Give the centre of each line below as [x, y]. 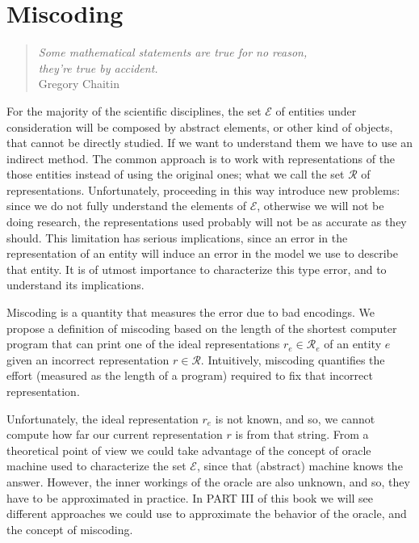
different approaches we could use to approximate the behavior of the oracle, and [207, 514]
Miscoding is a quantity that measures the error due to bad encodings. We [191, 312]
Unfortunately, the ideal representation [103, 418]
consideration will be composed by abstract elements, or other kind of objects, [200, 126]
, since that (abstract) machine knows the [300, 466]
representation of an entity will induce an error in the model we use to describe [203, 253]
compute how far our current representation [115, 434]
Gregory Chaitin [79, 84]
